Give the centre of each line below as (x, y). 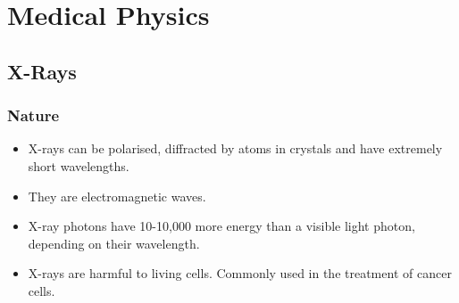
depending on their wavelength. (114, 243)
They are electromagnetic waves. (117, 196)
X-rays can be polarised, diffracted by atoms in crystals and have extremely (235, 148)
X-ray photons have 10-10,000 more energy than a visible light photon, (221, 226)
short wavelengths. (79, 165)
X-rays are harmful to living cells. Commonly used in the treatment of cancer (240, 273)
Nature (33, 115)
